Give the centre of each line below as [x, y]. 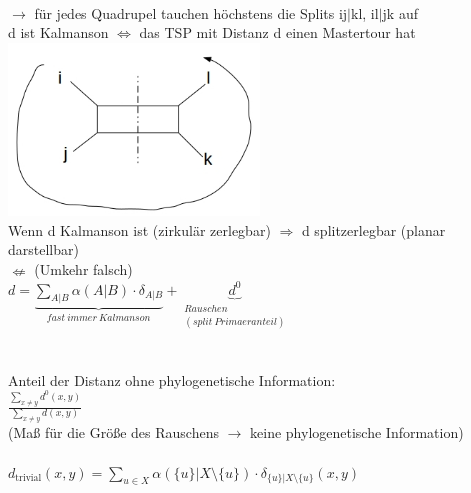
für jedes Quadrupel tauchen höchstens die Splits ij [191, 12]
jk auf [400, 12]
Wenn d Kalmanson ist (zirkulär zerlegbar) [139, 229]
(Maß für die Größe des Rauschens [113, 432]
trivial [28, 478]
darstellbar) [43, 249]
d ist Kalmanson [58, 32]
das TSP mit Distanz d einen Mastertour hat [277, 32]
